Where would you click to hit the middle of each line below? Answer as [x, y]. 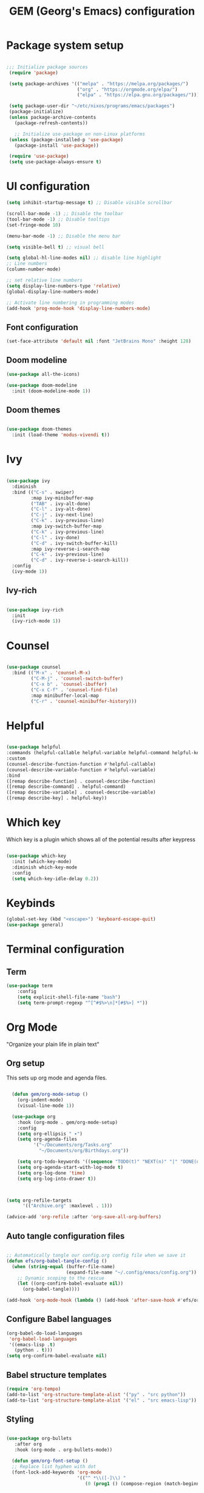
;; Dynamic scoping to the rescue [61, 1278]
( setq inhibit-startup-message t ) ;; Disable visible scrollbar [89, 203]
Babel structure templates [57, 1375]
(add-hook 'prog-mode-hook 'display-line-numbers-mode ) [78, 308]
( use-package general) [35, 925]
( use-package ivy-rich [35, 610]
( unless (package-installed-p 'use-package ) [66, 139]
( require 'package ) [34, 72]
